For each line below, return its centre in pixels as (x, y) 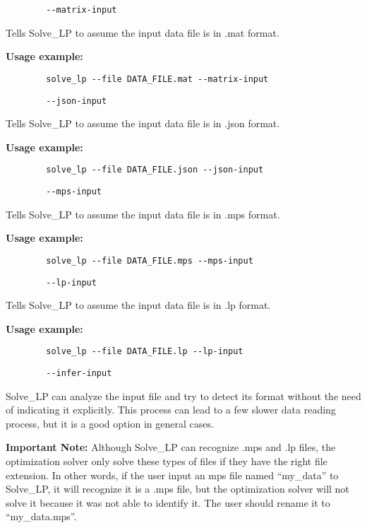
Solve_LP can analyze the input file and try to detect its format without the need (183, 395)
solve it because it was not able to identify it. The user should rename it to (168, 502)
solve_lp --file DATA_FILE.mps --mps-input (150, 260)
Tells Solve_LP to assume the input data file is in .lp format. (138, 305)
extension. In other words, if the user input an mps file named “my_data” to (172, 475)
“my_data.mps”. (41, 516)
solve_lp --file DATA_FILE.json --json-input (155, 170)
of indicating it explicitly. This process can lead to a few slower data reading (171, 410)
